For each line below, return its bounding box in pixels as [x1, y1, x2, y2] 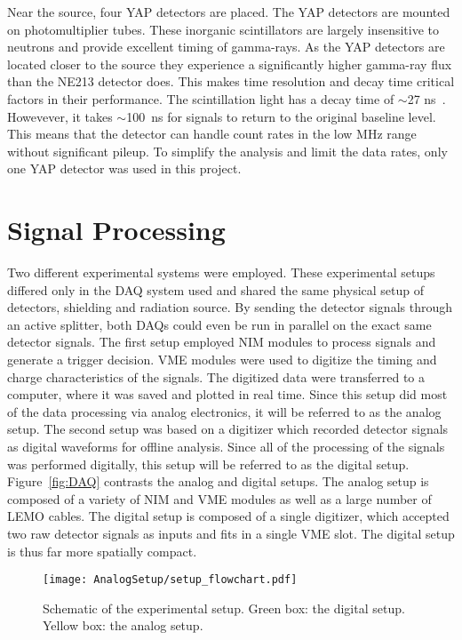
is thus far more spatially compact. [7, 541, 197, 560]
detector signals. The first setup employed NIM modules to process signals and [7, 332, 436, 351]
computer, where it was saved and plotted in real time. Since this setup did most [7, 385, 448, 404]
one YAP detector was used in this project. [7, 159, 242, 178]
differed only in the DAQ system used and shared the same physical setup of [7, 280, 424, 299]
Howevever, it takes [7, 107, 113, 125]
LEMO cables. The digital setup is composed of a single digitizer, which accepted [7, 507, 450, 525]
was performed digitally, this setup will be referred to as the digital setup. [7, 454, 410, 473]
